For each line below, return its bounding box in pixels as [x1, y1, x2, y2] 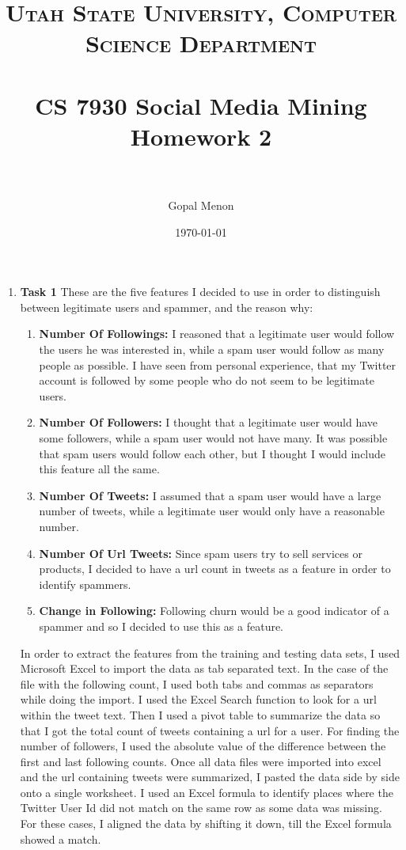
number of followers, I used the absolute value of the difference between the [20, 738, 386, 754]
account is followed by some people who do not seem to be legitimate [39, 372, 374, 389]
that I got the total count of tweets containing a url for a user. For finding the [20, 722, 400, 738]
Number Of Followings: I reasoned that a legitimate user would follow [39, 325, 395, 342]
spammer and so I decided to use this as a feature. [39, 617, 284, 634]
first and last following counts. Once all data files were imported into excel [20, 753, 381, 769]
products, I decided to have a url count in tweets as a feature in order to [39, 560, 391, 577]
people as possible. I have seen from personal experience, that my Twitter [39, 356, 397, 373]
